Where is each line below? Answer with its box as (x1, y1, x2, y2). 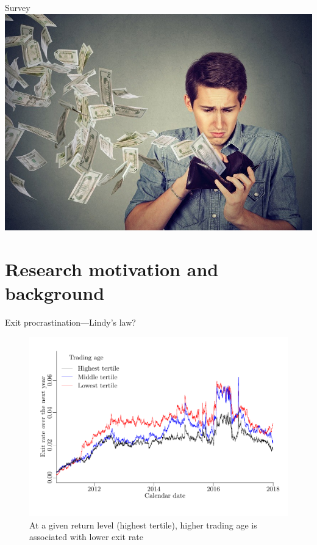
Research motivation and (5, 256, 219, 281)
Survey (5, 1, 30, 13)
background (5, 280, 105, 305)
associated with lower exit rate (29, 530, 143, 543)
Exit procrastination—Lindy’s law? (5, 316, 136, 329)
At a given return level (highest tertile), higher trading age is (29, 518, 257, 531)
